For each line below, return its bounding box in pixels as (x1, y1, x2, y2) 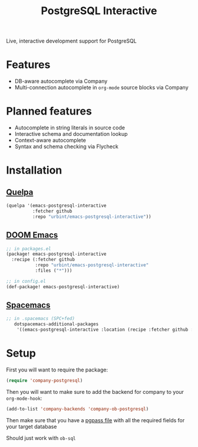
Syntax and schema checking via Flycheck (14, 143, 119, 150)
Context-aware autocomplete (14, 137, 87, 144)
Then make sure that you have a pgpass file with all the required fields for (6, 416, 185, 423)
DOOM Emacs (6, 230, 58, 240)
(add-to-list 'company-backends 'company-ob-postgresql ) (6, 406, 149, 412)
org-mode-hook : (6, 394, 42, 402)
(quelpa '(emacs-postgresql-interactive (6, 203, 107, 209)
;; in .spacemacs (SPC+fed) (6, 316, 75, 322)
